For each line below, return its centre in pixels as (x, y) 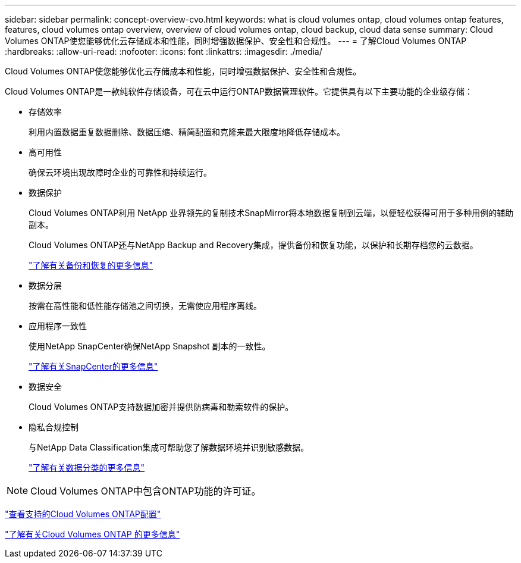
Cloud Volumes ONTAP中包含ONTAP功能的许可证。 (146, 491)
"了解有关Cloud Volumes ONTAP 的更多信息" (92, 534)
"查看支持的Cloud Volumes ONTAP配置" (83, 514)
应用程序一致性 (58, 326)
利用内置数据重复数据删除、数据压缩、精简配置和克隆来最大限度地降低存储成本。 (187, 132)
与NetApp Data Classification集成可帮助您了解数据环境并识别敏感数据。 (169, 447)
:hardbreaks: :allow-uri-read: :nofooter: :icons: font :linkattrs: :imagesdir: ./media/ (164, 51)
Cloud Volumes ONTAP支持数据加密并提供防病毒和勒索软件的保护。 (161, 407)
